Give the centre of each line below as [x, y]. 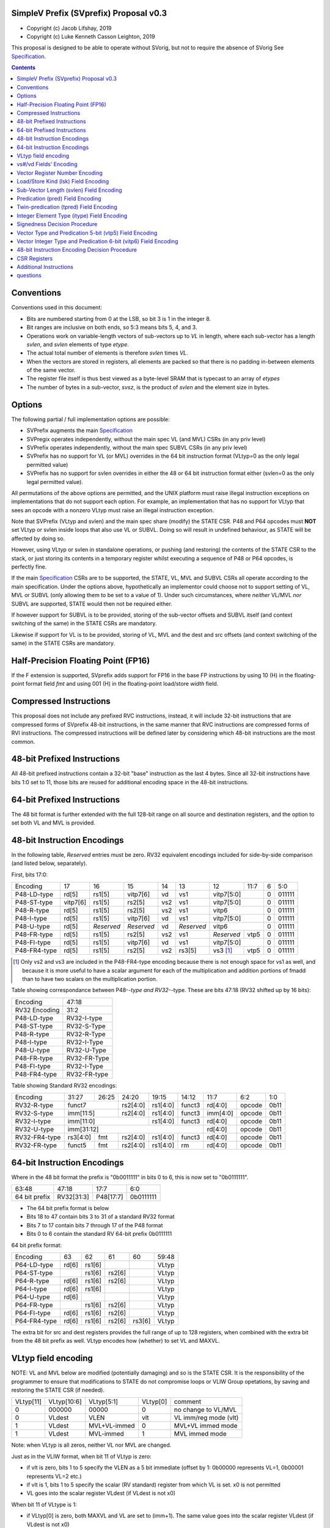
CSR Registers [35, 258]
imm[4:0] [220, 1114]
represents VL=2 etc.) [54, 1476]
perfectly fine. [29, 567]
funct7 [77, 1105]
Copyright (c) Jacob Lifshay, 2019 [69, 28]
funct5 [77, 1145]
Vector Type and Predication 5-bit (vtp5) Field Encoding [87, 233]
